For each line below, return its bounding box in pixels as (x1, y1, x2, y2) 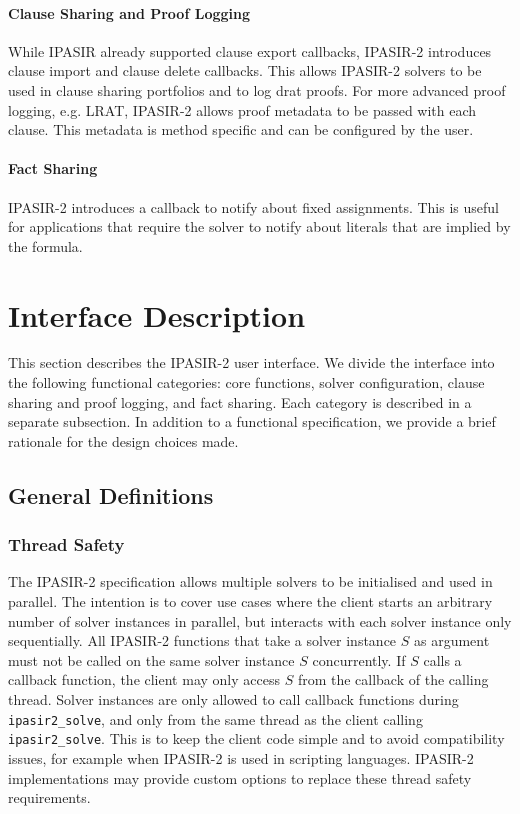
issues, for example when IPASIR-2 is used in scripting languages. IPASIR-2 (8, 747, 474, 768)
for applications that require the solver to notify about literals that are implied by (8, 216, 511, 237)
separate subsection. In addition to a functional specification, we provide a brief (8, 411, 496, 432)
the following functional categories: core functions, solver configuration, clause (8, 372, 485, 393)
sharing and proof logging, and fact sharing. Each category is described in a (8, 391, 472, 412)
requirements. (8, 787, 91, 808)
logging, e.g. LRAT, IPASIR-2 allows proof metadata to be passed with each (8, 99, 477, 120)
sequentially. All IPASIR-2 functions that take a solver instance (8, 630, 397, 651)
